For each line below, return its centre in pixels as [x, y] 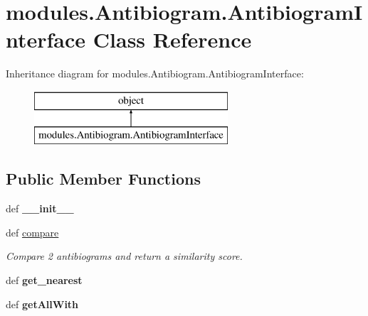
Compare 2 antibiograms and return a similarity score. [124, 256]
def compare [32, 232]
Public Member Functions [103, 179]
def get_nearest [44, 280]
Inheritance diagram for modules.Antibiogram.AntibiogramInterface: [155, 73]
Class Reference [172, 39]
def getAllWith [42, 304]
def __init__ [40, 208]
